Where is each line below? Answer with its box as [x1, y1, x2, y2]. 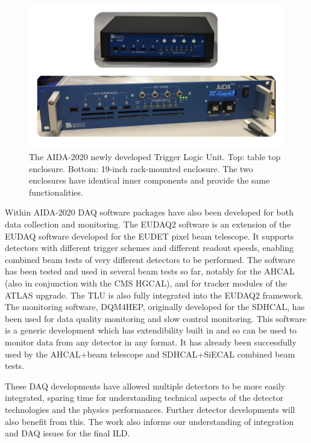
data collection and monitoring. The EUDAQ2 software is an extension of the [5, 218, 291, 231]
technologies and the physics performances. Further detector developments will [5, 403, 295, 415]
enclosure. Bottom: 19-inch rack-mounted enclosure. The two [29, 162, 253, 175]
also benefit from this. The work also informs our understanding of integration [5, 415, 294, 427]
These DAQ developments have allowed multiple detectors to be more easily [5, 379, 286, 392]
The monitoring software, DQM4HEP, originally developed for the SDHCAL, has [5, 300, 305, 313]
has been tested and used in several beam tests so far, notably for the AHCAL [5, 265, 295, 277]
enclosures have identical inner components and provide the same [29, 174, 270, 187]
